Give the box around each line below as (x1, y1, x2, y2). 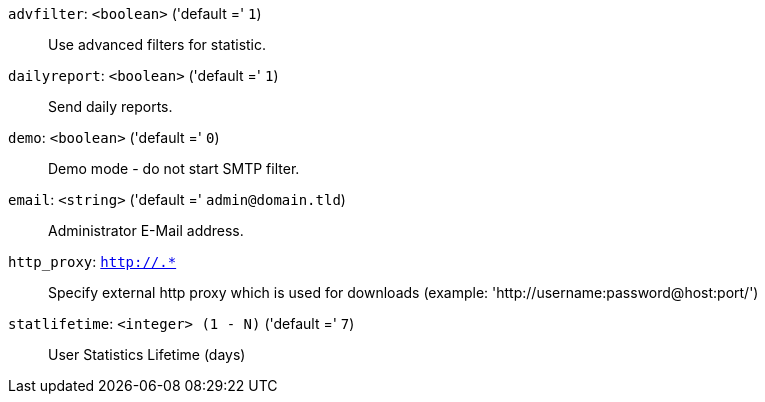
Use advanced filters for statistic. (48, 36, 267, 53)
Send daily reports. (48, 98, 173, 115)
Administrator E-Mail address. (48, 222, 244, 239)
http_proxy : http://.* (8, 253, 177, 270)
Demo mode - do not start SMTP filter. (48, 160, 300, 177)
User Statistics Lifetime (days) (48, 346, 246, 363)
